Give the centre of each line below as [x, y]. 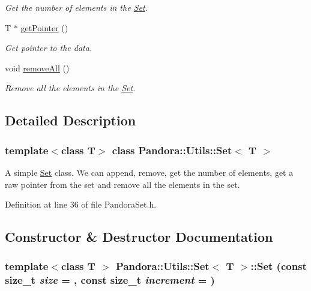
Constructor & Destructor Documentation [139, 237]
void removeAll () [37, 67]
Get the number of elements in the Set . [76, 7]
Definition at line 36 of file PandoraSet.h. [81, 204]
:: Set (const [279, 266]
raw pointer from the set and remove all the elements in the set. [122, 184]
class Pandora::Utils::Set [172, 150]
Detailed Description [71, 120]
